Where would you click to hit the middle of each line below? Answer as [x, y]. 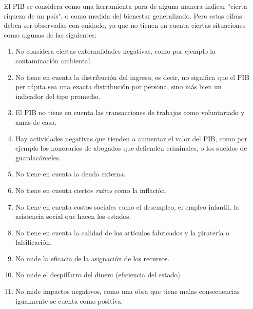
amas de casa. [36, 122]
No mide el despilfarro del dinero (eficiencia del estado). [99, 275]
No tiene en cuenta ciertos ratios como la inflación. [91, 190]
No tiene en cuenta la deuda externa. [70, 174]
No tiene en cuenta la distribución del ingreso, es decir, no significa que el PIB [132, 77]
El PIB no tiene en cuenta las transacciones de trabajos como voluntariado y [130, 112]
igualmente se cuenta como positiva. [69, 300]
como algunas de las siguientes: [50, 34]
